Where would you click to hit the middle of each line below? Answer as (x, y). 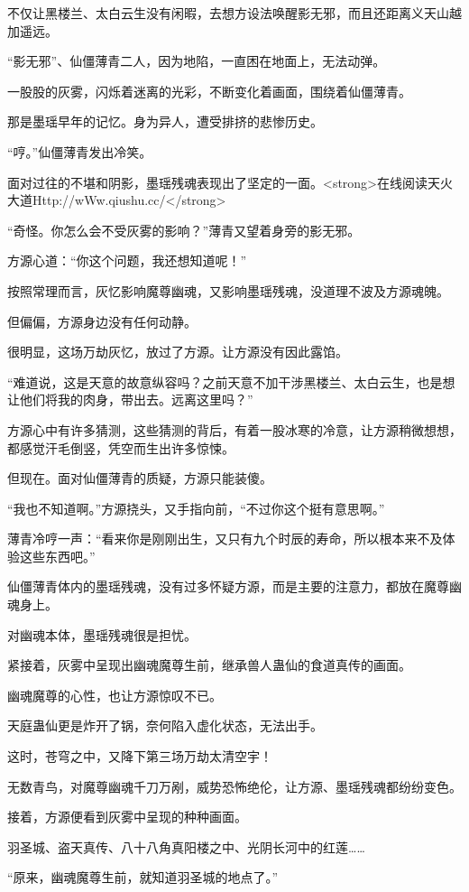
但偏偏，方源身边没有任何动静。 (102, 321)
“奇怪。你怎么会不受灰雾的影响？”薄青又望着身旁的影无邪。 (184, 230)
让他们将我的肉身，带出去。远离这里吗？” (130, 400)
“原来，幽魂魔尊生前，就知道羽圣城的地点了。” (143, 877)
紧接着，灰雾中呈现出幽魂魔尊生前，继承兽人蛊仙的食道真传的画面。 (209, 665)
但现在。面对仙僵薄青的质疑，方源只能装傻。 (140, 478)
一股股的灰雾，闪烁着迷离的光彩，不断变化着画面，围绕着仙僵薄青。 (209, 91)
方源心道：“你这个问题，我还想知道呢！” (127, 260)
